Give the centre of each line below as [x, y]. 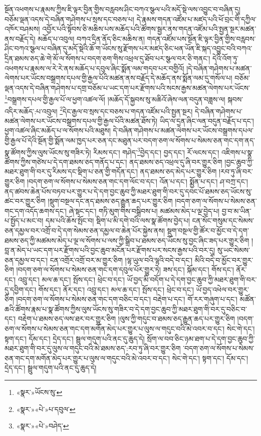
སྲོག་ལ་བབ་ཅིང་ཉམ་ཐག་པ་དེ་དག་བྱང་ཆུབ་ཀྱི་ [201, 338]
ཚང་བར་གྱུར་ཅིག [25, 201]
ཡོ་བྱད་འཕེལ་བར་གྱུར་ [222, 289]
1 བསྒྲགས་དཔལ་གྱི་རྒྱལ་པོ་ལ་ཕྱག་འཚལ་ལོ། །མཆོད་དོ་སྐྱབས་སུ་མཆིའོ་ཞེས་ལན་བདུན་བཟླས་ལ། [115, 98]
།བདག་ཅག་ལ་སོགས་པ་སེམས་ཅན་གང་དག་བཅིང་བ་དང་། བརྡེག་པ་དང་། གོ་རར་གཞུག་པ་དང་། [127, 299]
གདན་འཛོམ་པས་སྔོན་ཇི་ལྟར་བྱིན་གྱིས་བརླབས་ [201, 38]
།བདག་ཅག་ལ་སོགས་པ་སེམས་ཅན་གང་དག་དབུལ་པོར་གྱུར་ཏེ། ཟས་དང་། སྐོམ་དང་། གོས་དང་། [125, 270]
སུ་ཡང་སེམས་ [233, 250]
